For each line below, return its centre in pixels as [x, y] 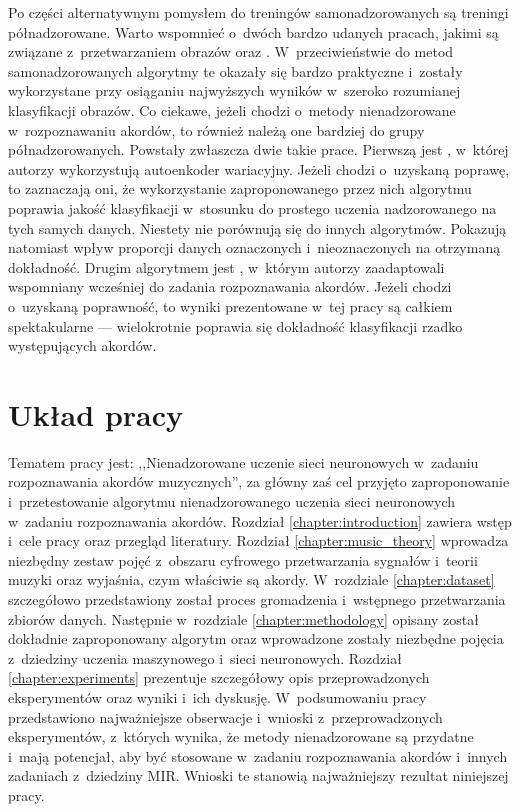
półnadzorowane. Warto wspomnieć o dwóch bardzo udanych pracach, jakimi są [253, 31]
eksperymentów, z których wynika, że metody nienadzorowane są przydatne [241, 736]
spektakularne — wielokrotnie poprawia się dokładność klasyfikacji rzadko [235, 325]
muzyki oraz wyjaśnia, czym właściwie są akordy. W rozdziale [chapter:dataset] [251, 579]
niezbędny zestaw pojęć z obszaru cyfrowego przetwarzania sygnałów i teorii [243, 559]
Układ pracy [96, 413]
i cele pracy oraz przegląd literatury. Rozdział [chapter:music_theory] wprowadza [258, 540]
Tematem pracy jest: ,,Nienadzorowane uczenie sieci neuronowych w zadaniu [243, 461]
